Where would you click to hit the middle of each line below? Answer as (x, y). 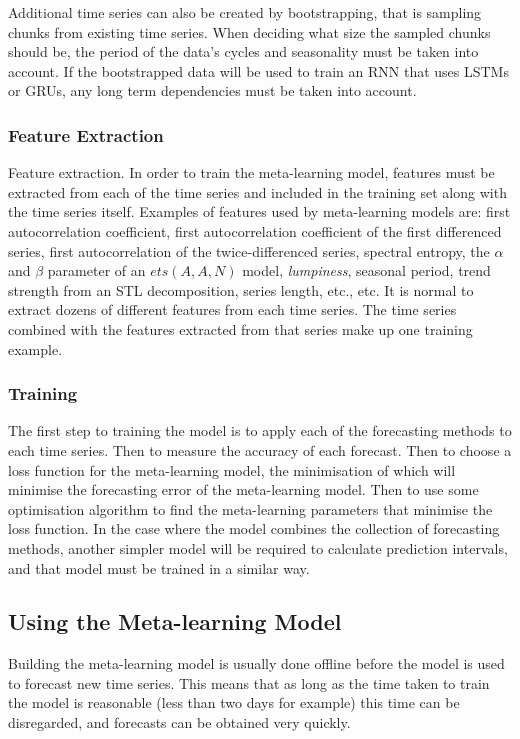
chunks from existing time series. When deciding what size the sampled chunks (249, 31)
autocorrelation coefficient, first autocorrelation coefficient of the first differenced (255, 230)
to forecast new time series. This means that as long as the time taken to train (249, 682)
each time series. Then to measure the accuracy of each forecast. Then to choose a (260, 449)
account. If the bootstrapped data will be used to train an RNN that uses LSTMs (258, 70)
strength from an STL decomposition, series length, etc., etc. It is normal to (241, 289)
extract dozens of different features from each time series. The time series (232, 309)
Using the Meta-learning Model (175, 621)
